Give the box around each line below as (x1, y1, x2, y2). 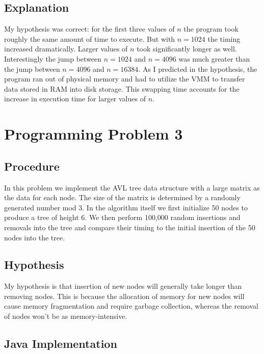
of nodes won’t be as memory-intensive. (4, 311, 127, 321)
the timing (207, 33, 241, 44)
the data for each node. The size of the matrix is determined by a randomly (4, 192, 241, 203)
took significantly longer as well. (137, 43, 237, 54)
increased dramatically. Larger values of (4, 43, 128, 54)
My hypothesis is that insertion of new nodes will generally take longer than (4, 281, 242, 291)
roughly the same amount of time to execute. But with (4, 33, 175, 44)
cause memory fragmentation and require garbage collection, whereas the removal (4, 301, 258, 311)
